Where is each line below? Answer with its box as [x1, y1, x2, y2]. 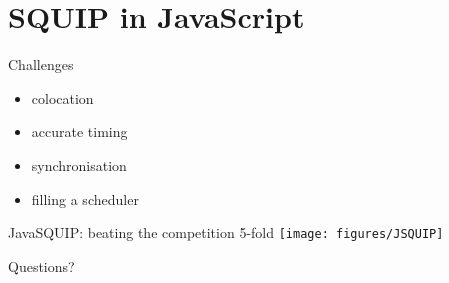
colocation [31, 87, 94, 108]
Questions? [8, 255, 75, 276]
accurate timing [31, 121, 128, 142]
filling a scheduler [31, 188, 139, 209]
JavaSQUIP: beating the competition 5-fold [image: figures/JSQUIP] [8, 222, 444, 243]
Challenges [8, 54, 74, 75]
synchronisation [31, 154, 127, 175]
